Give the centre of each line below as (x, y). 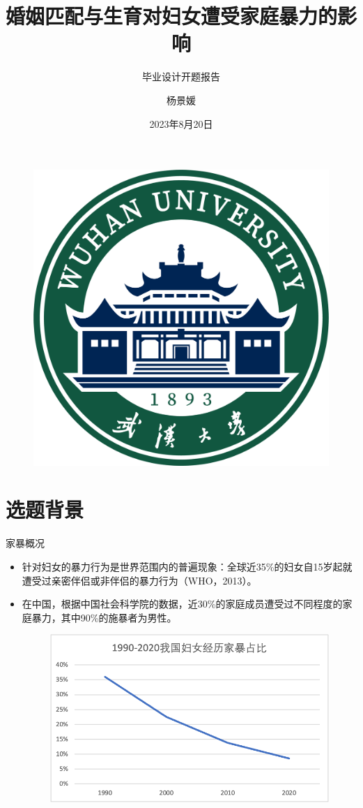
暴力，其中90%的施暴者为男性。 (104, 617)
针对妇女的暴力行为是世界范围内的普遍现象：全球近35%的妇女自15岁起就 (187, 566)
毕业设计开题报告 (181, 76)
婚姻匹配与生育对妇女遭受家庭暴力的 (172, 16)
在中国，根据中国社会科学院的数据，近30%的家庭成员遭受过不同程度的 (182, 604)
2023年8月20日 (181, 123)
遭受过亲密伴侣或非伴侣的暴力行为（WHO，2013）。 (139, 580)
